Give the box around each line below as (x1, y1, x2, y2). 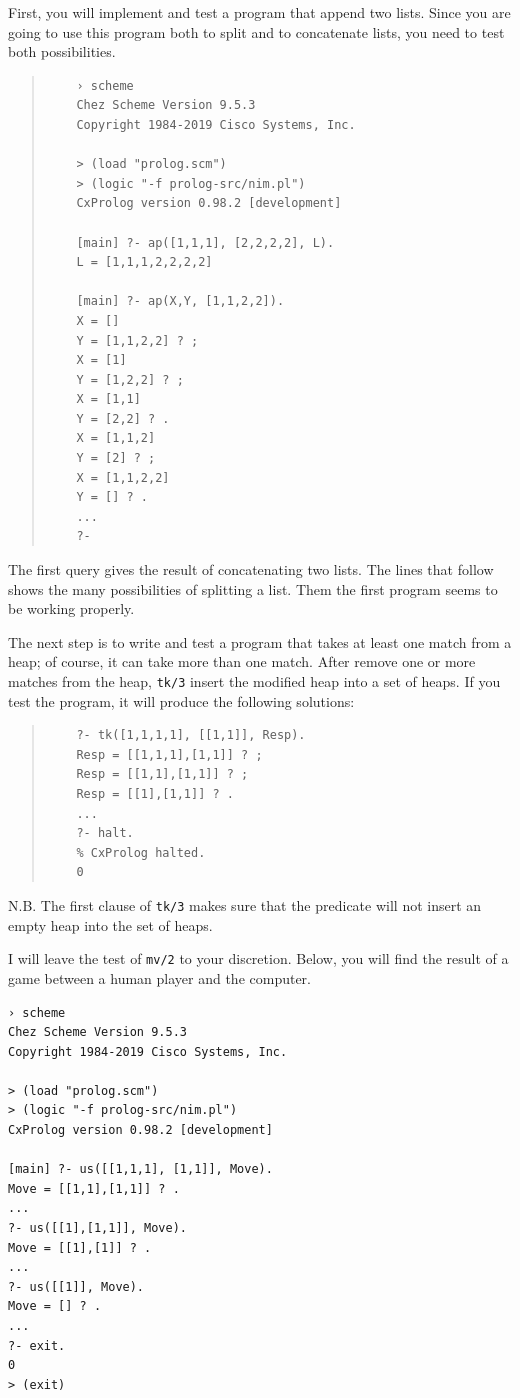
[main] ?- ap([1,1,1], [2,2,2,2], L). (76, 235, 335, 250)
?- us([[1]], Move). (8, 1279, 145, 1294)
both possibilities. (8, 41, 116, 62)
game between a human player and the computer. (8, 967, 312, 988)
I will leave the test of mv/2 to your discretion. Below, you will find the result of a (8, 948, 509, 969)
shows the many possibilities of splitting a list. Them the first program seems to (8, 578, 498, 599)
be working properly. (8, 598, 135, 619)
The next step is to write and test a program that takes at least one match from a (8, 631, 512, 652)
